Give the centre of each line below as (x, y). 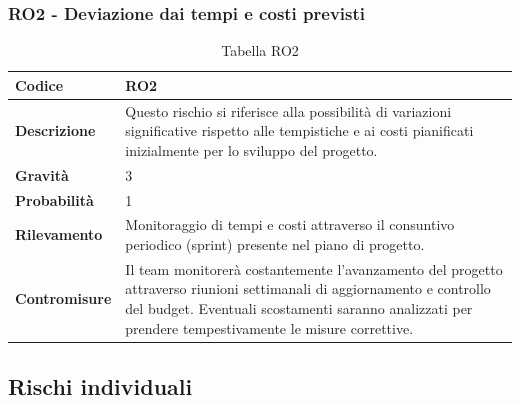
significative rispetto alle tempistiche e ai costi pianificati (299, 130)
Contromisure (63, 298)
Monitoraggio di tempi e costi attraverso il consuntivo (290, 224)
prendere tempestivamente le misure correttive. (269, 327)
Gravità (42, 174)
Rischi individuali (100, 386)
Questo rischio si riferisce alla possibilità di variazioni (288, 110)
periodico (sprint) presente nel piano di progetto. (275, 243)
